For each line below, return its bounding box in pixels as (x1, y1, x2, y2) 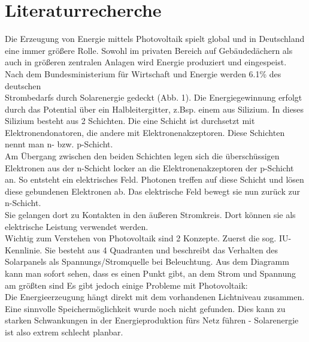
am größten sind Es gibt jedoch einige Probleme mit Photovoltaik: (5, 279, 248, 291)
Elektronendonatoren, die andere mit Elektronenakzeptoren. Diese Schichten (5, 126, 285, 138)
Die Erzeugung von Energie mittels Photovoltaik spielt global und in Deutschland (5, 32, 305, 45)
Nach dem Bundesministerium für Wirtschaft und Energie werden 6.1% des (5, 67, 281, 80)
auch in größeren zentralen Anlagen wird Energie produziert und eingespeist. (5, 56, 287, 68)
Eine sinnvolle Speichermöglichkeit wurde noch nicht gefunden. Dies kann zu (5, 302, 286, 314)
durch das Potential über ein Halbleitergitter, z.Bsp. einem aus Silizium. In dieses (5, 102, 304, 115)
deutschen (5, 79, 41, 92)
